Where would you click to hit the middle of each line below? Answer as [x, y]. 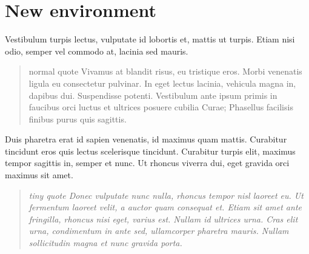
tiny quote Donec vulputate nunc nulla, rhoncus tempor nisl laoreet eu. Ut [166, 195]
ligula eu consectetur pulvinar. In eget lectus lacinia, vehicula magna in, [162, 83]
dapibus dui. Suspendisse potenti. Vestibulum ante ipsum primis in [153, 95]
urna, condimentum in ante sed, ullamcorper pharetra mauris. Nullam [159, 231]
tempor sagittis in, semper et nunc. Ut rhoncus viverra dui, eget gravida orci [147, 163]
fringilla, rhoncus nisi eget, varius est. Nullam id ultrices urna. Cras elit [163, 219]
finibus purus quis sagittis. [78, 119]
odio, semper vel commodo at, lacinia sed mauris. [97, 51]
